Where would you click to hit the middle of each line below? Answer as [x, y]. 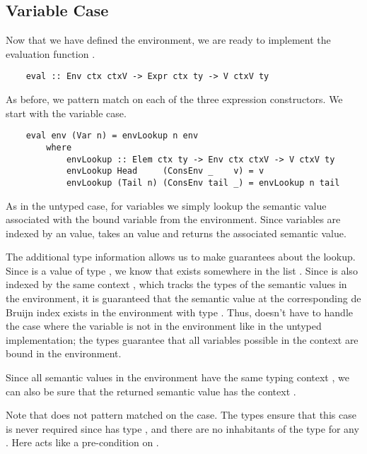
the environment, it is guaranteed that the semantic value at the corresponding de [183, 298]
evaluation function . [51, 53]
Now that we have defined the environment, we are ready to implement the [168, 40]
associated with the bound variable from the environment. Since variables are [173, 219]
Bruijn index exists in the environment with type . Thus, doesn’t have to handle [179, 312]
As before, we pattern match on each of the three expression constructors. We [174, 99]
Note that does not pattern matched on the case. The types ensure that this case [181, 415]
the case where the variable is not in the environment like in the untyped [164, 326]
